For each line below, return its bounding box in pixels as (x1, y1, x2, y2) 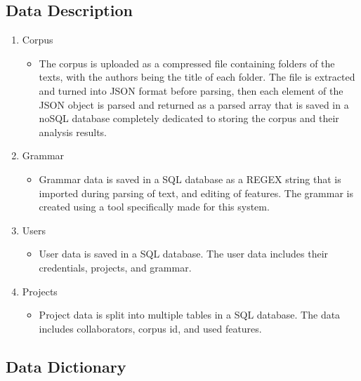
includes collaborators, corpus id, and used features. (39, 321, 262, 335)
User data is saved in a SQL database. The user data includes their (39, 246, 329, 261)
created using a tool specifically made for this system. (39, 199, 270, 214)
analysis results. (39, 124, 107, 139)
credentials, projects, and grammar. (39, 260, 192, 274)
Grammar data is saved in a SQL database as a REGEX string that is (39, 171, 341, 186)
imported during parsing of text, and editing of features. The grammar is (39, 185, 353, 200)
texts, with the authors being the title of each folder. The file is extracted (39, 69, 355, 84)
